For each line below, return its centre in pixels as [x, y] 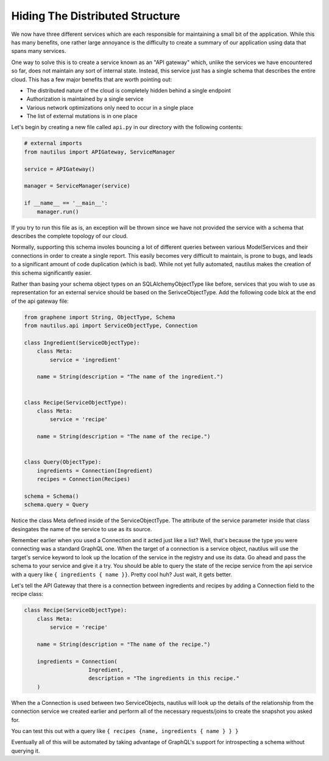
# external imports [53, 143]
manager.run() [58, 211]
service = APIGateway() [60, 169]
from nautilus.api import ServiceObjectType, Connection [111, 326]
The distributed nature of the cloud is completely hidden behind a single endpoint [129, 90]
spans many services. [39, 51]
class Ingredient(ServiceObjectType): [82, 342]
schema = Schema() [51, 496]
